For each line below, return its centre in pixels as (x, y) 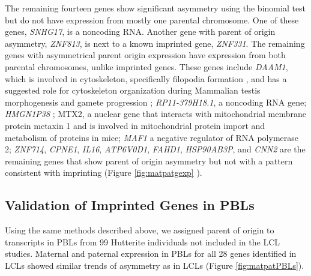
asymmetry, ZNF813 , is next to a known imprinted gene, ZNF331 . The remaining (155, 43)
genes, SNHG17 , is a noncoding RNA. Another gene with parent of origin (140, 31)
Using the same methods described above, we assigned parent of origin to (140, 230)
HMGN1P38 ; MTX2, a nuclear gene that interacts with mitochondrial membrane (155, 114)
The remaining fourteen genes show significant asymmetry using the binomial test (155, 8)
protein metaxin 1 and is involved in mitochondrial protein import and (135, 125)
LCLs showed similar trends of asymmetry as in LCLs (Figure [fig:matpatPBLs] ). (155, 265)
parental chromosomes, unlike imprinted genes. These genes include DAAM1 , (146, 66)
